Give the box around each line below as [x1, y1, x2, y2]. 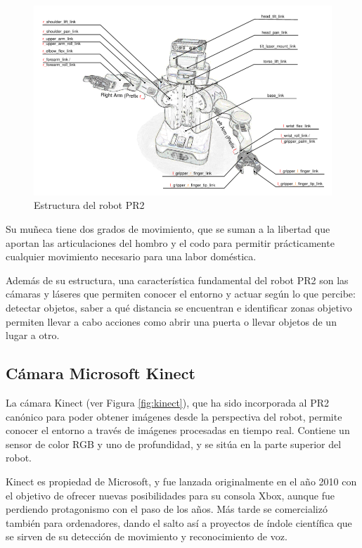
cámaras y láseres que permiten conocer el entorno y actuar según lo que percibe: [6, 286, 356, 301]
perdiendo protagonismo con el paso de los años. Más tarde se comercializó [6, 502, 328, 516]
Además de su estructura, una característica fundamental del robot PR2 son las [6, 272, 349, 287]
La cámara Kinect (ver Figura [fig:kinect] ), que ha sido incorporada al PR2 [6, 395, 329, 409]
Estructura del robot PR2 [34, 198, 145, 212]
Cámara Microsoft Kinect [6, 362, 195, 384]
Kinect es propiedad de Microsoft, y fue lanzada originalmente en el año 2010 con [6, 473, 357, 488]
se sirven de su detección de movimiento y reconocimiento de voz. [6, 529, 287, 544]
